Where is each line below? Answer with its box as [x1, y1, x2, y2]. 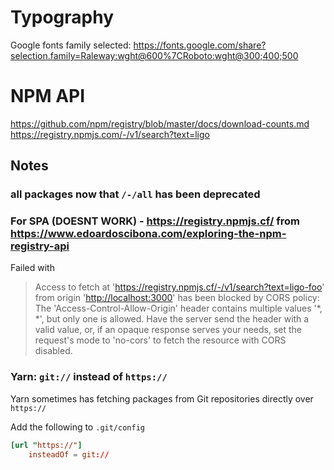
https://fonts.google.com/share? [133, 39, 267, 51]
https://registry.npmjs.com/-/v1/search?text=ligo [10, 128, 210, 140]
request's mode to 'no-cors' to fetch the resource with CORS [34, 334, 287, 346]
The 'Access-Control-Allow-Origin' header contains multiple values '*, [34, 302, 323, 315]
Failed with [10, 262, 55, 274]
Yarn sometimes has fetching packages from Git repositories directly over [10, 392, 314, 405]
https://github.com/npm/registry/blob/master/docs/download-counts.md [10, 117, 310, 130]
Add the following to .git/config [10, 421, 145, 433]
